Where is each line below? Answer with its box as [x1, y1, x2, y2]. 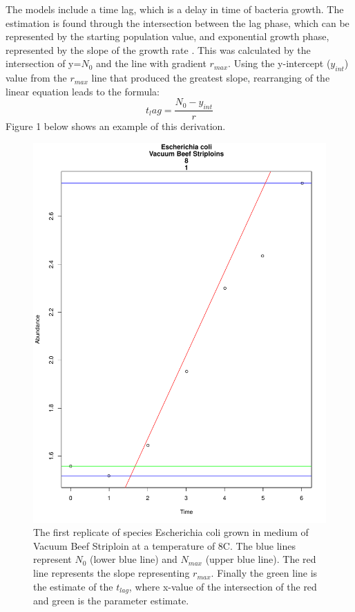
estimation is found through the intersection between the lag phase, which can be [6, 15, 349, 30]
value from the [6, 71, 67, 85]
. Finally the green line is [211, 566, 318, 580]
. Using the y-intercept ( [228, 56, 331, 71]
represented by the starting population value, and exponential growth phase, [6, 29, 329, 44]
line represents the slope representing [33, 566, 190, 580]
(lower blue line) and [90, 552, 177, 566]
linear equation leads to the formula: [6, 84, 160, 98]
